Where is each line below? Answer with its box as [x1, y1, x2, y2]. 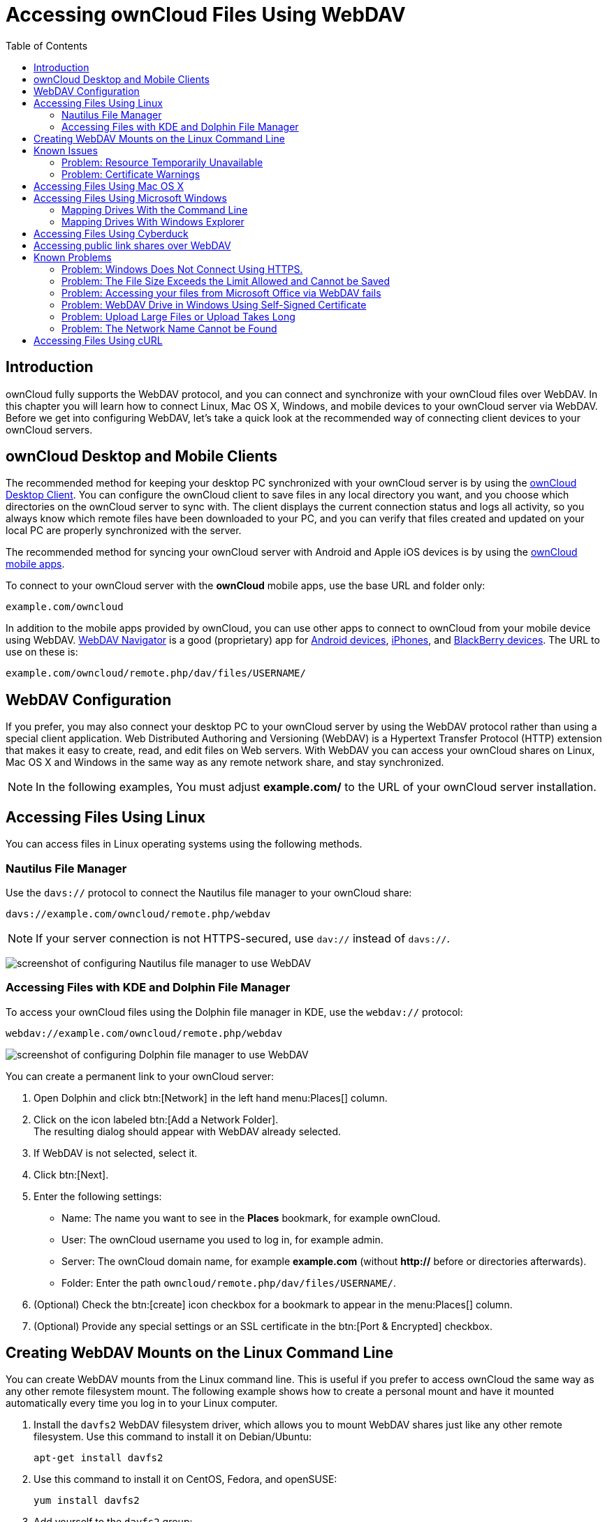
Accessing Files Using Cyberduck [34, 227, 189, 239]
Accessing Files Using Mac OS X [34, 179, 184, 192]
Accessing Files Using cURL [34, 334, 163, 346]
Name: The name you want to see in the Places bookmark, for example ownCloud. [61, 1211, 441, 1224]
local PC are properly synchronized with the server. [6, 524, 242, 537]
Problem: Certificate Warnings [61, 168, 200, 180]
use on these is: [6, 646, 78, 658]
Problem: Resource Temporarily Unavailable [61, 156, 263, 168]
